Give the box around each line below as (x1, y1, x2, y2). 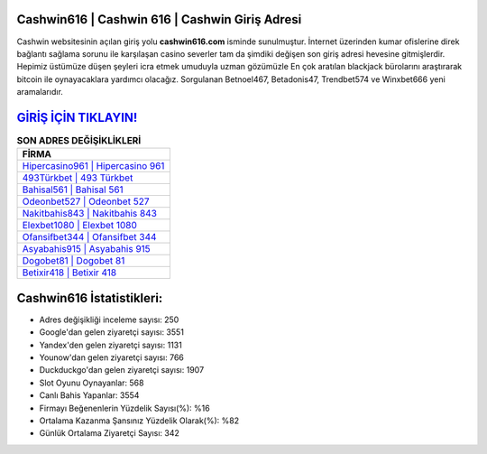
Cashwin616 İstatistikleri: (16, 290, 163, 306)
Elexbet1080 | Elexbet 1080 (22, 219, 137, 232)
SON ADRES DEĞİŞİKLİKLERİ (16, 134, 142, 147)
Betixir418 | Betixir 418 (22, 266, 117, 279)
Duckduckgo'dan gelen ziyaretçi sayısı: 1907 (39, 365, 205, 375)
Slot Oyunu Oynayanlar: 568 (39, 377, 144, 388)
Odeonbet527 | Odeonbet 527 (22, 195, 150, 208)
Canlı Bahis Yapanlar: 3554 (39, 390, 140, 401)
